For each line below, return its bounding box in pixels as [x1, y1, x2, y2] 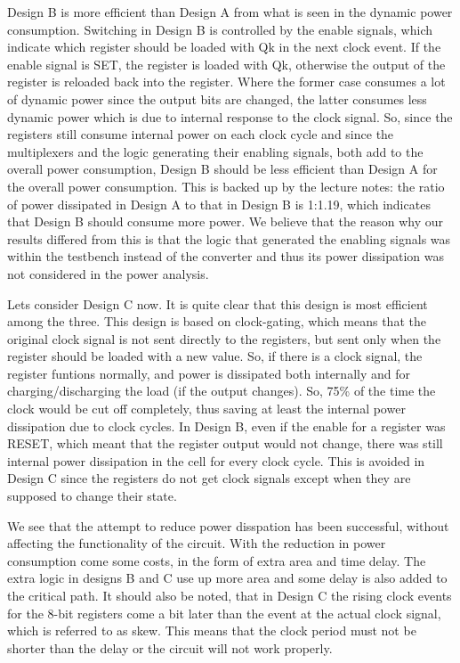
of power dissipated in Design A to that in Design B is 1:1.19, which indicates [7, 194, 431, 213]
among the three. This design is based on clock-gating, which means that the [7, 312, 426, 331]
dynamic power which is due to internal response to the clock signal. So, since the [7, 107, 453, 126]
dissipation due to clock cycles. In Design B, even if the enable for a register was [7, 416, 446, 435]
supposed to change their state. [7, 487, 177, 505]
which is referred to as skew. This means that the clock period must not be [7, 621, 416, 640]
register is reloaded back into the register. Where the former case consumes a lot [7, 72, 446, 91]
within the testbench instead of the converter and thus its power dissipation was [7, 247, 445, 266]
